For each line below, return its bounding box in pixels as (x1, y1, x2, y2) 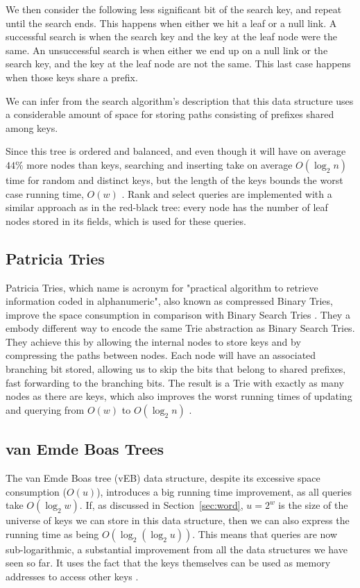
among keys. (6, 120, 58, 135)
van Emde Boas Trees (6, 438, 164, 460)
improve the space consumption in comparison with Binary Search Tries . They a (6, 307, 350, 321)
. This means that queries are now (192, 526, 338, 541)
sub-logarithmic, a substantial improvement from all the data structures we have (6, 541, 348, 556)
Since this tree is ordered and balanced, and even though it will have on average (6, 144, 346, 158)
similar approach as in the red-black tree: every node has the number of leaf (6, 200, 328, 215)
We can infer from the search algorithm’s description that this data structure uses (6, 93, 354, 108)
